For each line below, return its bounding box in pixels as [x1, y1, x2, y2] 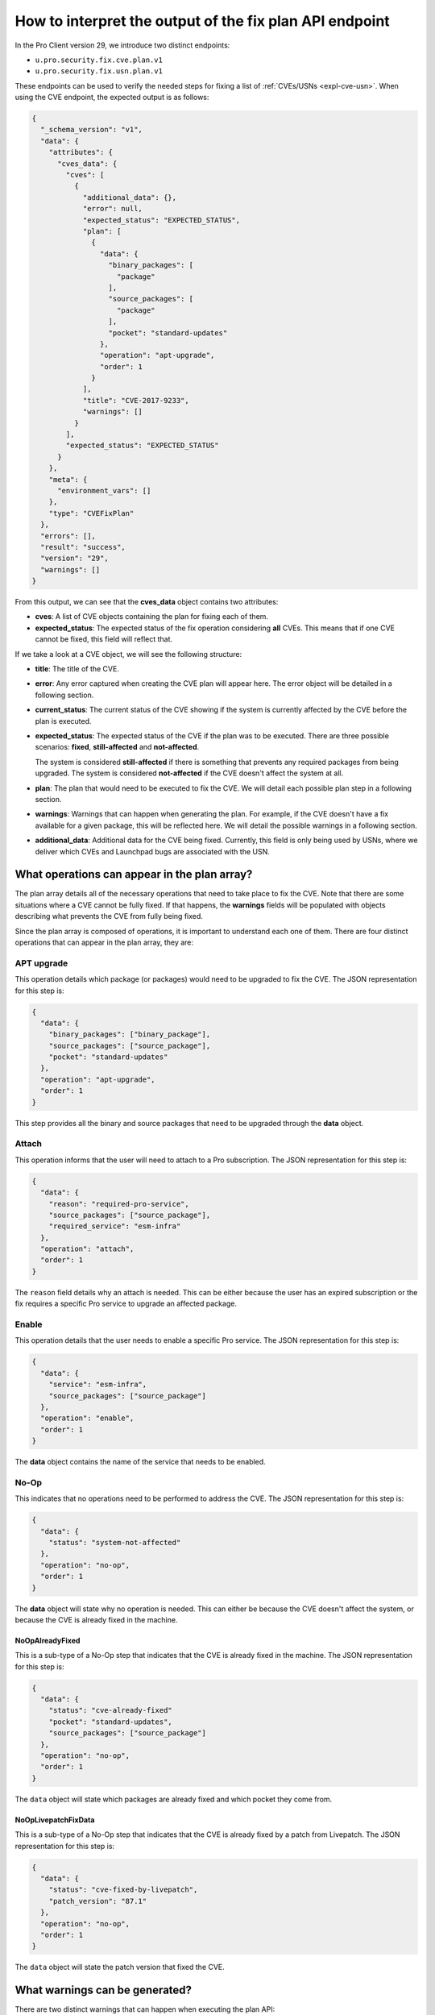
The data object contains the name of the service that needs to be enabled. [14, 1457, 266, 1467]
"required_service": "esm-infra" [48, 1222, 181, 1231]
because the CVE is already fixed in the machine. [14, 1614, 178, 1624]
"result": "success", [40, 542, 126, 551]
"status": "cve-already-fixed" [48, 1705, 172, 1715]
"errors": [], [40, 531, 97, 540]
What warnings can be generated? [14, 1984, 193, 1997]
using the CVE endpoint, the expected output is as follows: [14, 93, 209, 102]
